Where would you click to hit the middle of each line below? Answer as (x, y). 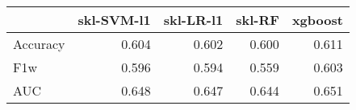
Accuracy (39, 44)
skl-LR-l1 (193, 20)
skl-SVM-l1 (114, 20)
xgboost (317, 20)
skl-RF (258, 20)
